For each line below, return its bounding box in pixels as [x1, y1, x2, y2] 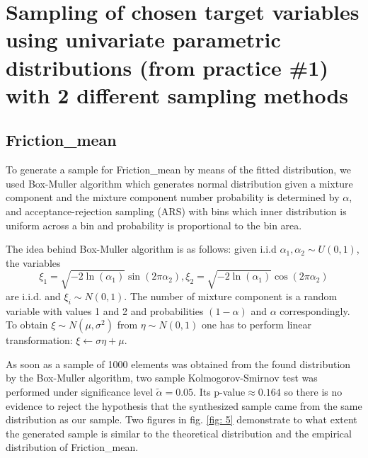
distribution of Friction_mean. [6, 440, 139, 454]
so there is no [284, 384, 343, 399]
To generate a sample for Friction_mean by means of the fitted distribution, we [6, 162, 351, 177]
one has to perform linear [201, 317, 311, 332]
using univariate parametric [6, 25, 281, 54]
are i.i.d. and [6, 288, 61, 303]
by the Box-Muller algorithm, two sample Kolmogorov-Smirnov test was [6, 370, 318, 385]
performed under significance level [6, 384, 153, 399]
